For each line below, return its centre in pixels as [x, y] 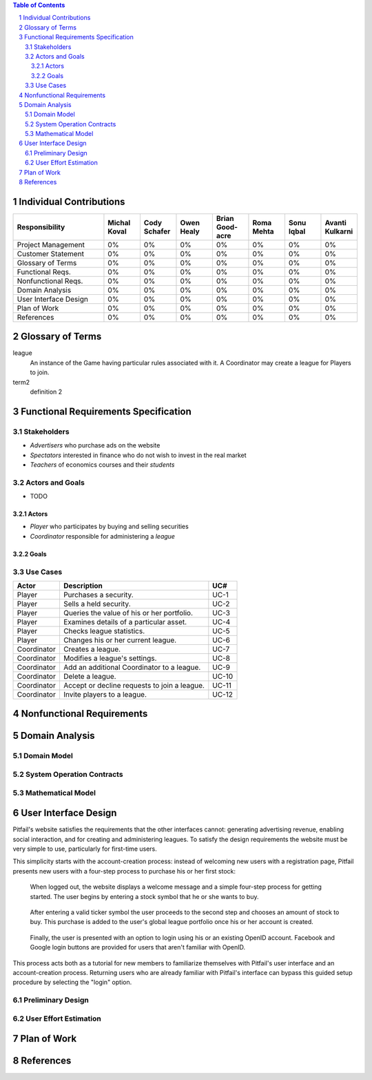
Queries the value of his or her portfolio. [128, 613]
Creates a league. [92, 649]
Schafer [157, 231]
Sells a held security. [97, 604]
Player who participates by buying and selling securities [109, 527]
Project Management [51, 244]
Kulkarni [339, 231]
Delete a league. [90, 677]
